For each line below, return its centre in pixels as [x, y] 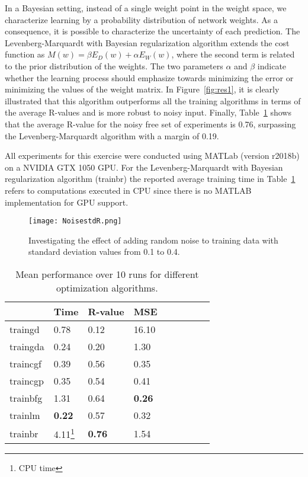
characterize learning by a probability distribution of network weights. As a [141, 19]
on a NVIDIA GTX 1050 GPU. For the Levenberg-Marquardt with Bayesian [144, 167]
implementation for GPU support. [67, 202]
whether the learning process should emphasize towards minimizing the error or [149, 77]
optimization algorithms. [107, 287]
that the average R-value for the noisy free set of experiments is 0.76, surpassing [150, 124]
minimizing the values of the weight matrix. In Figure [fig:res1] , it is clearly [142, 89]
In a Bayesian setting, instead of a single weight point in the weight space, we [146, 8]
